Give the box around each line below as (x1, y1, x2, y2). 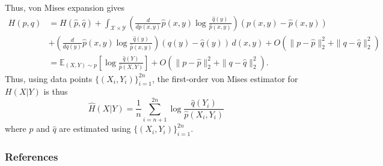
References (5, 149, 58, 164)
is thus (43, 85, 68, 98)
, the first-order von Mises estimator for (152, 72, 298, 84)
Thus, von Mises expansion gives (5, 1, 125, 13)
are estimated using (59, 122, 131, 135)
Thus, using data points (5, 72, 93, 84)
